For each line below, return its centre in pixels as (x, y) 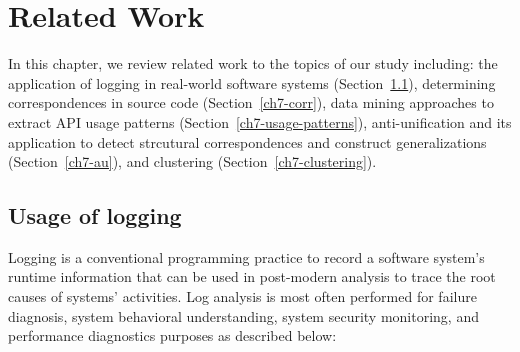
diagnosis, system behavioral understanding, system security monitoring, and (243, 315)
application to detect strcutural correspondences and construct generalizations (247, 141)
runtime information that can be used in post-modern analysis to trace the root (252, 276)
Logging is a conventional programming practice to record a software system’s (246, 256)
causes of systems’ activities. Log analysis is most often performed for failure (242, 296)
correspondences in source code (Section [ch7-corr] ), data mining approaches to (251, 102)
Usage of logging (95, 215)
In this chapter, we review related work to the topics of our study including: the (253, 63)
